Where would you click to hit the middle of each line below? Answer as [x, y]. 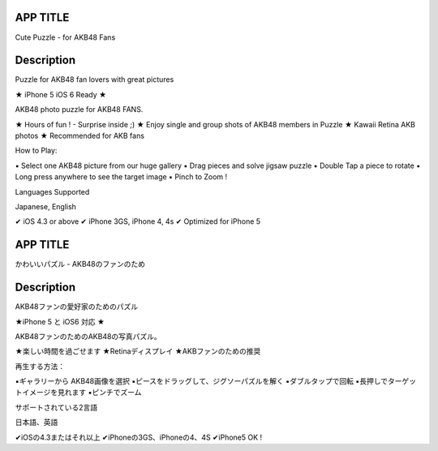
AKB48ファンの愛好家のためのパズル [76, 307]
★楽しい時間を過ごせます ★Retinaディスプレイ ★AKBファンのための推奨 [138, 351]
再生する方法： [40, 366]
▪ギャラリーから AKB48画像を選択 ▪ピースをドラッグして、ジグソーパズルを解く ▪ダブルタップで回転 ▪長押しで [202, 381]
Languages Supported [52, 191]
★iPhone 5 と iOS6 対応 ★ [60, 321]
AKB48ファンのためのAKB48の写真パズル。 [88, 336]
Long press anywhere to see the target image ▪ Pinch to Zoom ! [121, 177]
